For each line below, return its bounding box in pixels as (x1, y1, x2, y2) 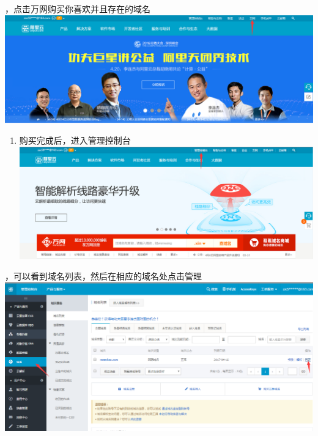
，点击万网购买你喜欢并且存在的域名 (5, 2, 150, 15)
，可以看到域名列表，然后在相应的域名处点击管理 (5, 270, 202, 283)
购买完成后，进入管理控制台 (19, 134, 131, 147)
